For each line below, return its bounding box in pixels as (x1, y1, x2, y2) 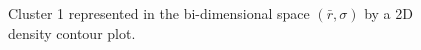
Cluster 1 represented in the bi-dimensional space (8, 3, 310, 23)
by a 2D (364, 3, 413, 23)
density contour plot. (8, 22, 136, 43)
